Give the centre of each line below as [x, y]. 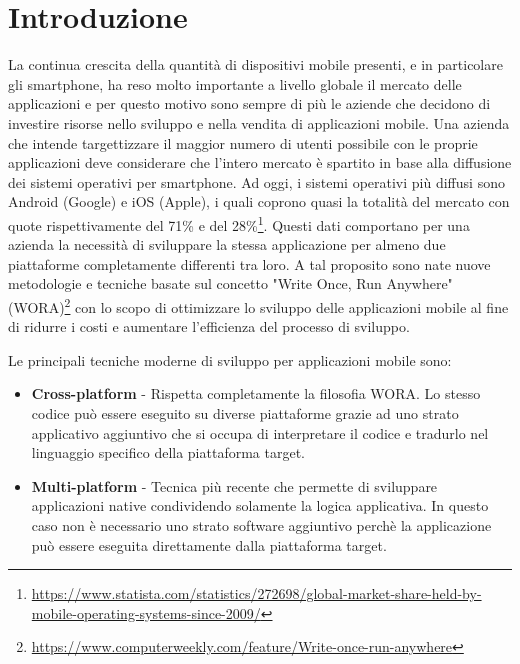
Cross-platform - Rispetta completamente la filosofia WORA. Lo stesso [256, 393]
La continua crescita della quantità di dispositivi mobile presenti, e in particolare [255, 64]
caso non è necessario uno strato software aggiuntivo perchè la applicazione [261, 524]
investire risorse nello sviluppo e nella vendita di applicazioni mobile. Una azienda [259, 122]
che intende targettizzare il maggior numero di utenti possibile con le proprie [243, 142]
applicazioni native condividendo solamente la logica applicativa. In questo [260, 505]
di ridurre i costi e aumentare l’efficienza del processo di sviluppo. [209, 326]
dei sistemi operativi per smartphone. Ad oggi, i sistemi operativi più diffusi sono [256, 181]
